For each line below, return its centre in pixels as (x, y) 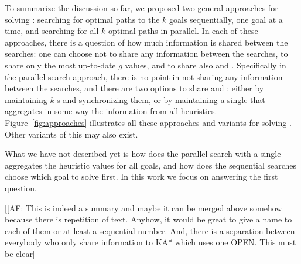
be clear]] (21, 253)
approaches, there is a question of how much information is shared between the (146, 42)
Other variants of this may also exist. (71, 134)
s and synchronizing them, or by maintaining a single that (161, 99)
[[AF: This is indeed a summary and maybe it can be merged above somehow (143, 208)
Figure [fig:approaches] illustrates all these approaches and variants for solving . (148, 122)
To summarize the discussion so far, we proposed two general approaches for (141, 8)
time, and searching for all (52, 31)
